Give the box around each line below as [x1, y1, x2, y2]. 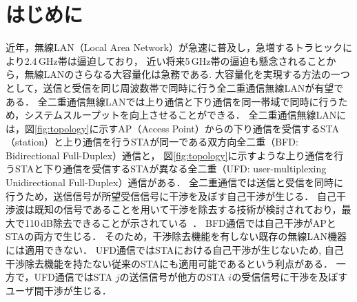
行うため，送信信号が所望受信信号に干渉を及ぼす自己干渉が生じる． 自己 [6, 188, 336, 203]
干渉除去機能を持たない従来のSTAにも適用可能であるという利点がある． [6, 256, 334, 270]
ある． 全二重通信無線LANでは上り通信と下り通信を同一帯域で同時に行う [6, 94, 338, 108]
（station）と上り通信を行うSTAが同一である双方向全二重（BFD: [6, 134, 298, 149]
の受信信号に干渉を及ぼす [232, 270, 348, 284]
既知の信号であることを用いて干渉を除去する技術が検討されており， [34, 202, 342, 217]
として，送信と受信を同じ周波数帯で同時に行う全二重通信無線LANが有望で [6, 80, 344, 94]
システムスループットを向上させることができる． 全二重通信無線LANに [24, 108, 347, 122]
